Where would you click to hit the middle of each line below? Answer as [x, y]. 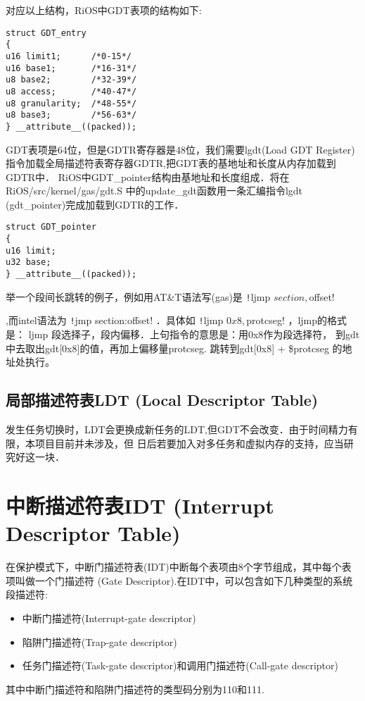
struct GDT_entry [46, 33]
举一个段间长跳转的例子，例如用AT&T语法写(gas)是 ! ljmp [138, 296]
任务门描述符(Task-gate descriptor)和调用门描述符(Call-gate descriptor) [180, 665]
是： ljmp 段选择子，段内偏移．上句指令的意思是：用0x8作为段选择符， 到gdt [183, 334]
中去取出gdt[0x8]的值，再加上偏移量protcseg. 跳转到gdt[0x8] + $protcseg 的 [174, 348]
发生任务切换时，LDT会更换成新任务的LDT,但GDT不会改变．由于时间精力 [177, 429]
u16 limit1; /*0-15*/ [69, 56]
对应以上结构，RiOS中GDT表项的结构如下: [104, 10]
